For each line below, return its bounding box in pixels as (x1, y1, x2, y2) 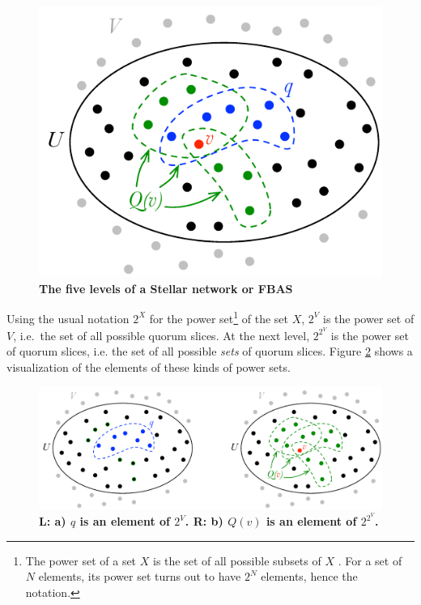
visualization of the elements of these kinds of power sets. (6, 358, 291, 375)
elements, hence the (261, 568, 358, 585)
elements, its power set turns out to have (38, 568, 241, 585)
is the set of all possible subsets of (152, 552, 321, 569)
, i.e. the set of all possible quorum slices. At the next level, (13, 326, 310, 343)
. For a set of (338, 552, 402, 569)
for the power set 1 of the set (149, 308, 289, 326)
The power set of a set (25, 552, 137, 569)
